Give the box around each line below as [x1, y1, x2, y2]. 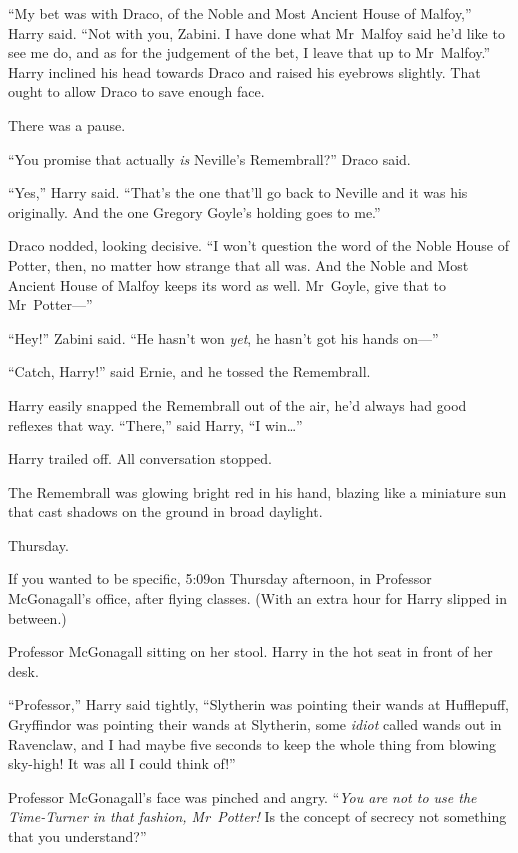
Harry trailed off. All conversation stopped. [8, 448, 272, 469]
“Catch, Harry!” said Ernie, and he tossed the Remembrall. [8, 361, 371, 382]
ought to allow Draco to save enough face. [8, 81, 265, 102]
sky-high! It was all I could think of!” [8, 753, 236, 774]
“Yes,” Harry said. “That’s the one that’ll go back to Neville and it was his [8, 182, 468, 203]
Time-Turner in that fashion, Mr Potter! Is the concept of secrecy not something [8, 806, 507, 827]
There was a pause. [8, 114, 126, 135]
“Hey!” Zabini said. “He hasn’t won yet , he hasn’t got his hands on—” [8, 327, 439, 348]
